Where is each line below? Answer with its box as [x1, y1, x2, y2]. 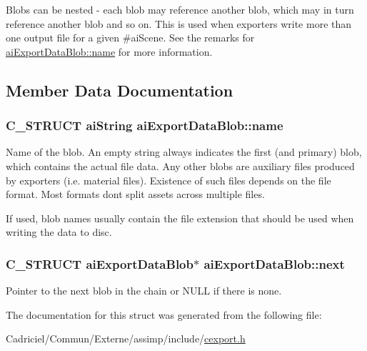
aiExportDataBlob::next [203, 254, 345, 272]
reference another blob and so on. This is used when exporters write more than [6, 16, 352, 31]
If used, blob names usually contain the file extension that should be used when [6, 210, 354, 225]
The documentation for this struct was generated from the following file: [6, 307, 322, 322]
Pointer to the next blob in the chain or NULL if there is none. [6, 283, 282, 298]
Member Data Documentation [6, 79, 233, 101]
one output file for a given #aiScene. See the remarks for [6, 30, 255, 45]
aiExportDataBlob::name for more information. [6, 44, 213, 59]
